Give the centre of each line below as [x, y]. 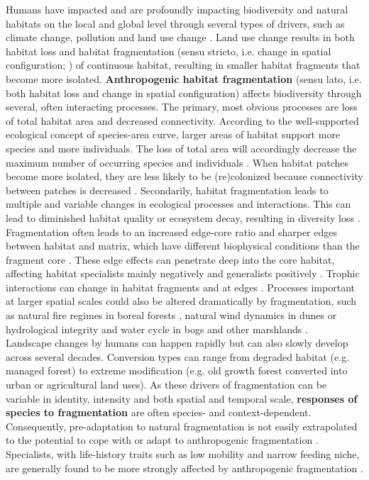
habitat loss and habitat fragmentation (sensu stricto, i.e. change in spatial [169, 51]
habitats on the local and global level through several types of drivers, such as [175, 23]
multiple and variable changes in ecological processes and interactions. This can [178, 204]
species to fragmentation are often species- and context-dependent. [159, 412]
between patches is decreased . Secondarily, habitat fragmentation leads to [167, 190]
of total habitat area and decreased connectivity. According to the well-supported [182, 120]
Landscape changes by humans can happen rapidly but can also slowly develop [177, 343]
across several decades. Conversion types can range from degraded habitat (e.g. [178, 356]
